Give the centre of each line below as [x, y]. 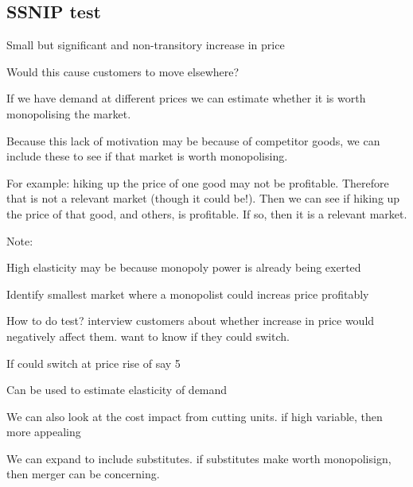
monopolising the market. [69, 113]
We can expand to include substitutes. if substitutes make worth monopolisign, [199, 458]
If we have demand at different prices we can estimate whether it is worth [186, 98]
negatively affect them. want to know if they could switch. [148, 336]
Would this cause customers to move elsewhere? [123, 71]
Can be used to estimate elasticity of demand [117, 390]
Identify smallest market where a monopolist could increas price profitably [188, 294]
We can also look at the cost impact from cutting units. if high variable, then [195, 416]
